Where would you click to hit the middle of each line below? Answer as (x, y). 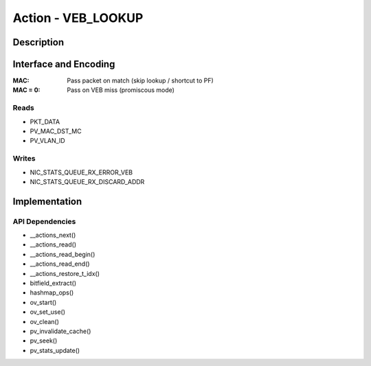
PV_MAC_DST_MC (56, 131)
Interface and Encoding (64, 64)
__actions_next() (53, 235)
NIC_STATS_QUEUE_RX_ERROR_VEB (81, 172)
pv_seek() (44, 341)
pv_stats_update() (55, 350)
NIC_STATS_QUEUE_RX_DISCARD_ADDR (87, 181)
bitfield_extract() (53, 283)
